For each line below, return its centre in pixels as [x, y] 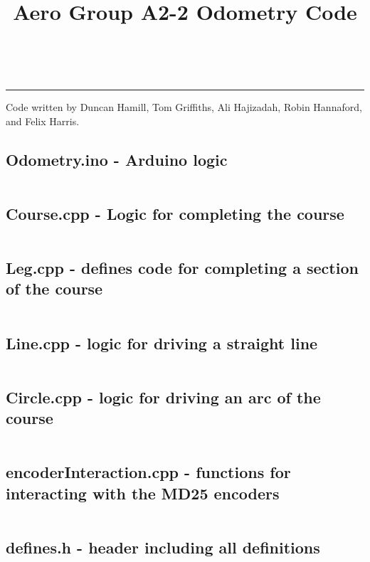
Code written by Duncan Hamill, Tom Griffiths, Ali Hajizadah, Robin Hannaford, [184, 106]
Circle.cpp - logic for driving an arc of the [163, 397]
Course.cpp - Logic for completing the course [175, 213]
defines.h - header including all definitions [163, 547]
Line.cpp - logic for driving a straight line [162, 343]
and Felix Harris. [43, 121]
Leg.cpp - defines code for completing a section [182, 267]
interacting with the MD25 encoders [143, 493]
